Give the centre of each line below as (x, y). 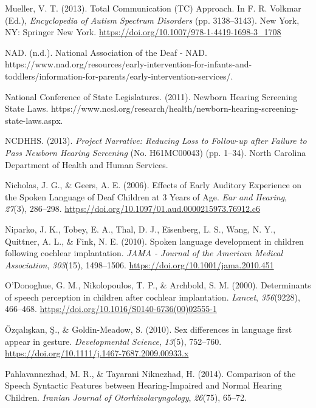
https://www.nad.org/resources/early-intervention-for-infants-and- (129, 64)
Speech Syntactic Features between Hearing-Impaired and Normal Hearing (143, 385)
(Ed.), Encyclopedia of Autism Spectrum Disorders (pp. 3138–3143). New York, (152, 20)
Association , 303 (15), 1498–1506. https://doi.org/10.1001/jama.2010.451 (139, 264)
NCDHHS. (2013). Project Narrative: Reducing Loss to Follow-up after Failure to (156, 141)
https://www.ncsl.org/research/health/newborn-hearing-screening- (175, 108)
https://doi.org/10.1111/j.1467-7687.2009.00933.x (97, 353)
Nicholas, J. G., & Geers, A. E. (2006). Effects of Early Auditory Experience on (153, 185)
